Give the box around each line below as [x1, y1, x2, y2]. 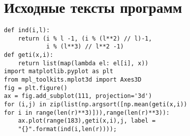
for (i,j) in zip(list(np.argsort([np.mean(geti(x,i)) [4, 101, 188, 108]
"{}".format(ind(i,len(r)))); [18, 126, 117, 133]
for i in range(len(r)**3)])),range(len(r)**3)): [4, 109, 170, 116]
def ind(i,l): [4, 27, 50, 34]
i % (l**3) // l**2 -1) [46, 43, 124, 50]
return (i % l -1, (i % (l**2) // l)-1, [18, 35, 152, 42]
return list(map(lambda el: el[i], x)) [18, 59, 149, 67]
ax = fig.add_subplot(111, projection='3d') [4, 92, 152, 100]
